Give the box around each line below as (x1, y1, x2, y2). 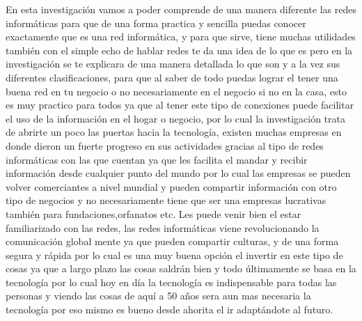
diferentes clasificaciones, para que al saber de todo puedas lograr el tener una (6, 70, 338, 84)
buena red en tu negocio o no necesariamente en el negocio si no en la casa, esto (6, 84, 347, 98)
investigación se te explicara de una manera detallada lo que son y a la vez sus (6, 56, 340, 71)
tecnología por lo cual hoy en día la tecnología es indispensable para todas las (6, 274, 337, 289)
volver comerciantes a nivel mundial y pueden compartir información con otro (6, 179, 337, 194)
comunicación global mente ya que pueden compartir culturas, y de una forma (6, 234, 339, 249)
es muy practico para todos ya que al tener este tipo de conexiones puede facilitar (6, 97, 354, 112)
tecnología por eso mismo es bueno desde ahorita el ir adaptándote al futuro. (6, 302, 333, 317)
